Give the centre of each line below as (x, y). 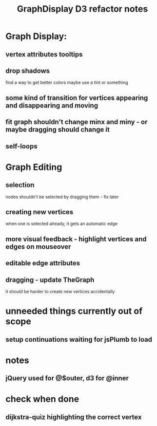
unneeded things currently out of (74, 311)
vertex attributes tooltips (44, 54)
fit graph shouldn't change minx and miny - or (77, 122)
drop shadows (28, 71)
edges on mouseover (38, 247)
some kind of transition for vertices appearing (77, 98)
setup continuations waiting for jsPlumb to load (79, 339)
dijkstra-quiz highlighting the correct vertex (74, 417)
